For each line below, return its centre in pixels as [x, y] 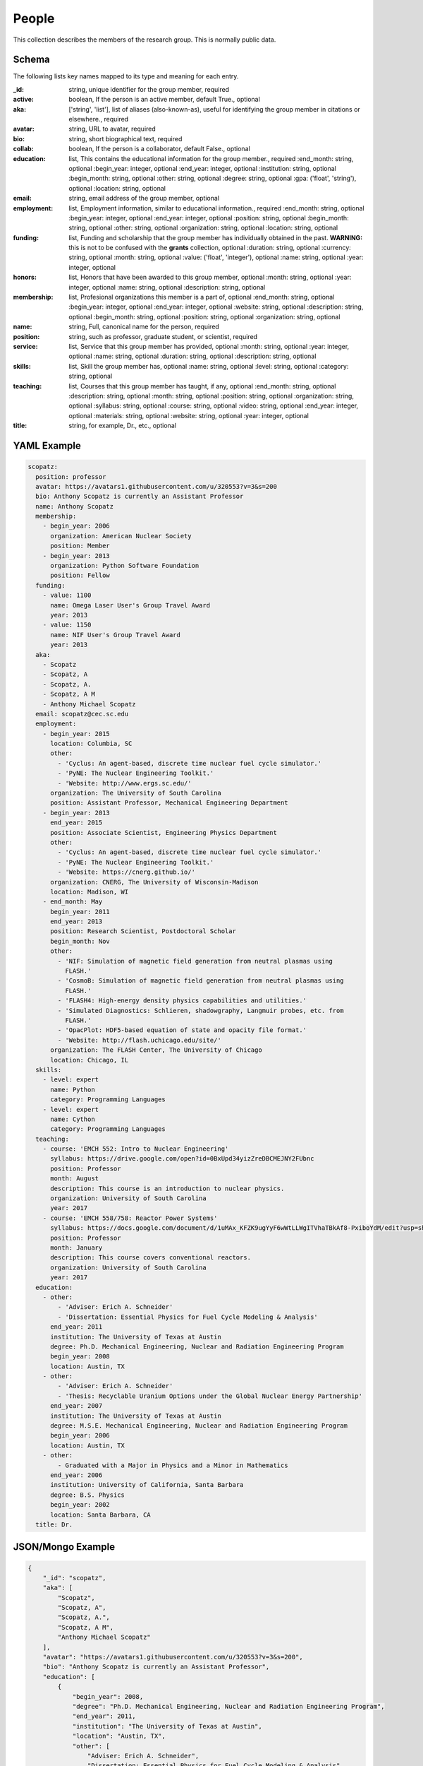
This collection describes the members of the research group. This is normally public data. [145, 40]
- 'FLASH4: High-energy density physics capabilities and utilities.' [182, 1001]
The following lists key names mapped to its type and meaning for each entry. [126, 76]
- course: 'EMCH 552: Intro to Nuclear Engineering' [136, 1149]
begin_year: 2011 [80, 912]
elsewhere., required [99, 119]
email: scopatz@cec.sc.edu [82, 714]
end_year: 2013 [76, 921]
